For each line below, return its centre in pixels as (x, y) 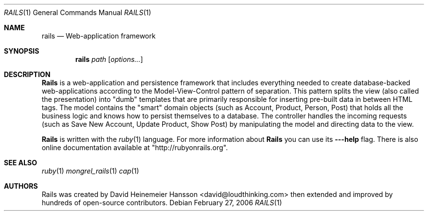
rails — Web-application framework (99, 36)
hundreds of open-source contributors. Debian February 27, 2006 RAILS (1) (162, 203)
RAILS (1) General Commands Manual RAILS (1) (78, 12)
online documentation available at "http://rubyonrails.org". (135, 147)
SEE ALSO (21, 163)
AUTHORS (21, 186)
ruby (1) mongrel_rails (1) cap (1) (90, 171)
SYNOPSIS (22, 51)
